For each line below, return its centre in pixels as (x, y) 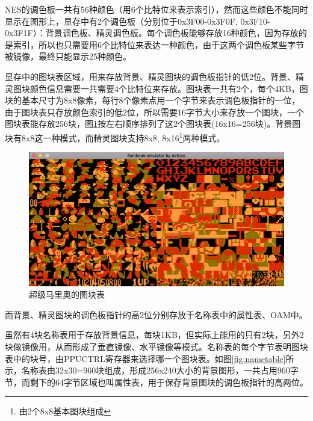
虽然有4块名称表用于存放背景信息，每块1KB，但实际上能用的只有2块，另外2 (154, 335)
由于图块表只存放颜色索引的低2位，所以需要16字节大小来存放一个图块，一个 (154, 112)
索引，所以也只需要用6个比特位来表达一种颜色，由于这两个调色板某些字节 (158, 44)
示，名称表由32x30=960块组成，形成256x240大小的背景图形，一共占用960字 (152, 370)
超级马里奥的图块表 (67, 294)
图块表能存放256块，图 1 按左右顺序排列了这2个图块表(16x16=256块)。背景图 (153, 124)
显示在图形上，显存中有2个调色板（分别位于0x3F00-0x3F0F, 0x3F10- (138, 21)
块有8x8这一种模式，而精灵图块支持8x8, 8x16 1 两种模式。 (115, 137)
